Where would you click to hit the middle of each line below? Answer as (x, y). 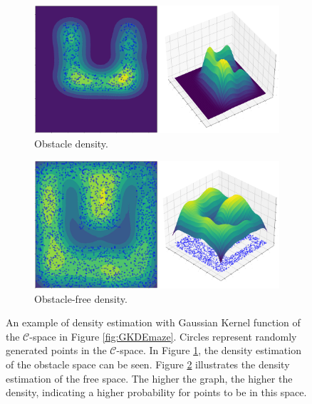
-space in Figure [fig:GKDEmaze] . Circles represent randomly (163, 336)
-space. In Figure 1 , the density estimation (209, 350)
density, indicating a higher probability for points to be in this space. (156, 392)
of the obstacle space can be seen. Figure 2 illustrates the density (148, 364)
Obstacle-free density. (81, 298)
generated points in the (56, 350)
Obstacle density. (71, 143)
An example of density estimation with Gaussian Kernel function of (153, 322)
